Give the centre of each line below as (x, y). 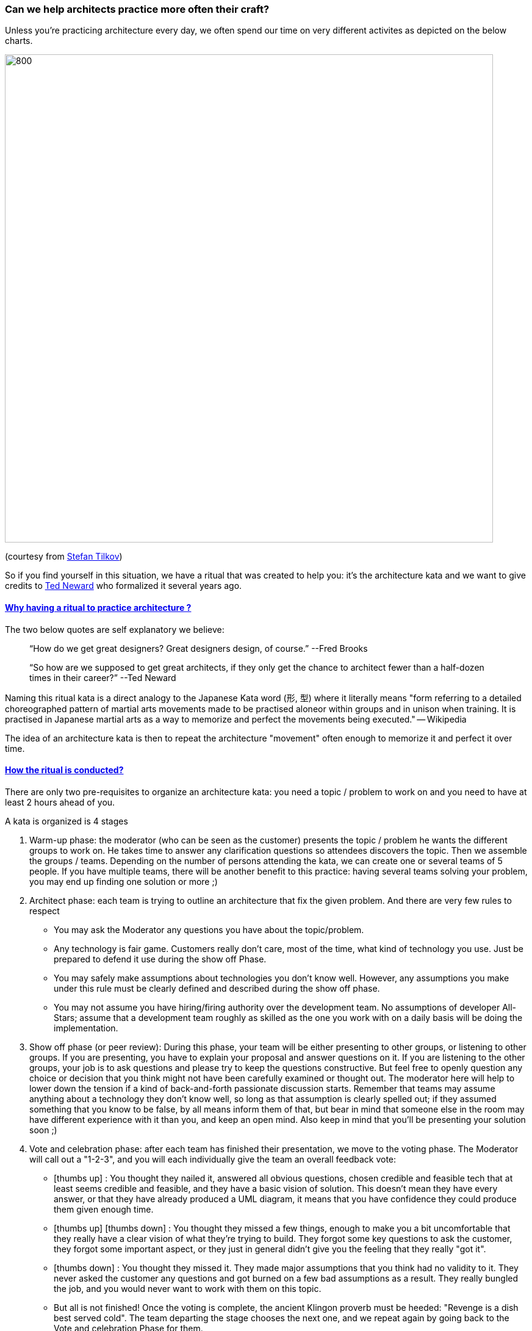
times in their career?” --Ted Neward (103, 677)
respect (45, 911)
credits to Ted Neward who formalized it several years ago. (124, 586)
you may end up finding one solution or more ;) (124, 881)
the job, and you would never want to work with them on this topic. (188, 1288)
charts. (19, 41)
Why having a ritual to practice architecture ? (98, 607)
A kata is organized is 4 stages (66, 821)
